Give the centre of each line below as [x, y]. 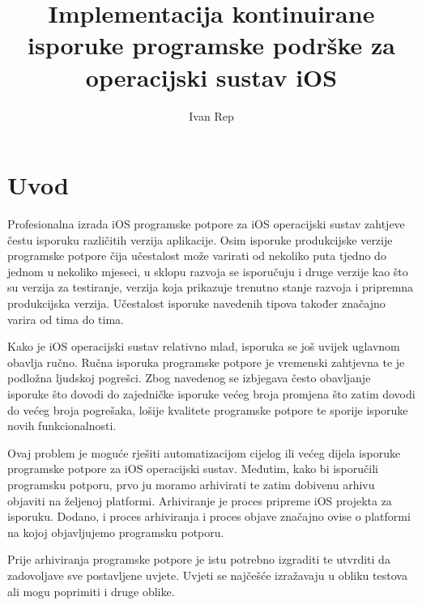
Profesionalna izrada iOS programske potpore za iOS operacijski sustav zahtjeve [206, 224]
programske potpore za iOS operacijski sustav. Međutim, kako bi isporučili [193, 469]
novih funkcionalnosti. [62, 426]
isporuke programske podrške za [211, 45]
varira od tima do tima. [66, 319]
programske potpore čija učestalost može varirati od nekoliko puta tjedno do [197, 256]
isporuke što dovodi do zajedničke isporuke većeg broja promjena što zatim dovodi [211, 393]
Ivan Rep [211, 115]
